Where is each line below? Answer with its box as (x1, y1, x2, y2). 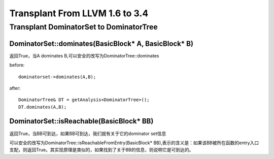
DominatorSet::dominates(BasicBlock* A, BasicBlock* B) (9, 39, 194, 48)
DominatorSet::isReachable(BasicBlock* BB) (9, 117, 154, 125)
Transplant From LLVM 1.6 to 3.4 (9, 8, 149, 19)
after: (9, 85, 21, 91)
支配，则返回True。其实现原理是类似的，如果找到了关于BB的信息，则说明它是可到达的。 (9, 147, 194, 153)
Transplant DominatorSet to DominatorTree (9, 22, 158, 31)
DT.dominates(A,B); (18, 104, 67, 110)
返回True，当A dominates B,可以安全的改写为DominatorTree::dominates (9, 52, 159, 58)
